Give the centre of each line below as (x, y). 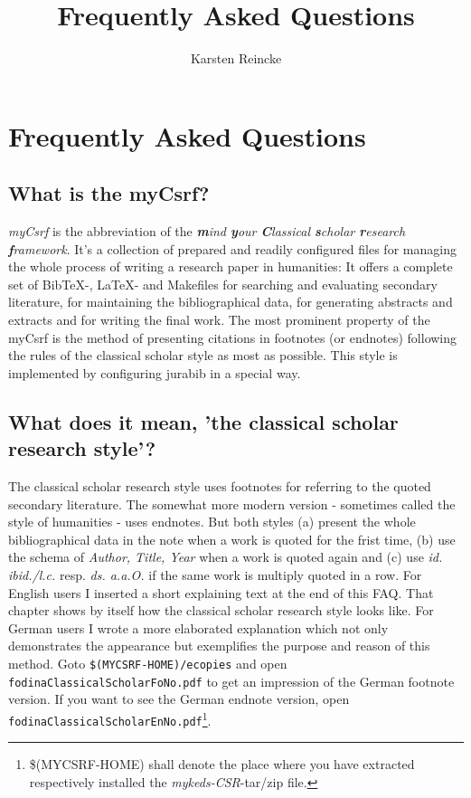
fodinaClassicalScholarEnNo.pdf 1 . (110, 718)
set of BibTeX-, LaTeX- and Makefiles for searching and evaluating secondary (223, 284)
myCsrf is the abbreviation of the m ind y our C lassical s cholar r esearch (207, 231)
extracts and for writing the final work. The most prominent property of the (219, 320)
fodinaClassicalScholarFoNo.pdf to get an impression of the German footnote (231, 681)
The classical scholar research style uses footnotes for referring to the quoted (220, 486)
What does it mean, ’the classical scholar (203, 421)
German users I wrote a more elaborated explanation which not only (198, 627)
